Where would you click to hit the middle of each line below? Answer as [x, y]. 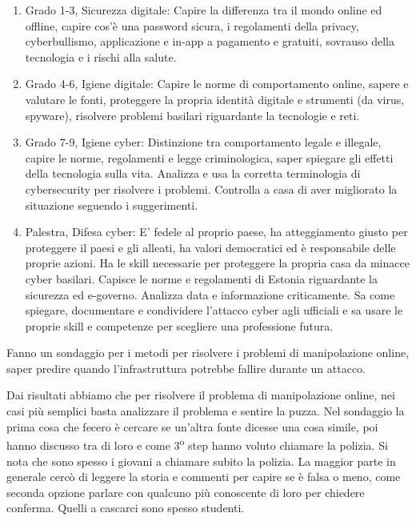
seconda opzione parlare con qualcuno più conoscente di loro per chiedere [186, 492]
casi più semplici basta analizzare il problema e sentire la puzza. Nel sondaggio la [206, 411]
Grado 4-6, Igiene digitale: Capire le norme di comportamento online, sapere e [217, 84]
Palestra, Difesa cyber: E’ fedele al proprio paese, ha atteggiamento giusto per [216, 232]
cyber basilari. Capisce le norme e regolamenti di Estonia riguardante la [201, 278]
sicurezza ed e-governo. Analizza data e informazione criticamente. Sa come [210, 294]
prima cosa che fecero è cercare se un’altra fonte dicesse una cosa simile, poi [192, 426]
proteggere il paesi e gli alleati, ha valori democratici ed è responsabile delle [210, 247]
